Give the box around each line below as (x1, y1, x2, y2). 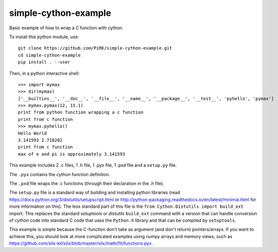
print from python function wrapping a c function (18, 110, 144, 115)
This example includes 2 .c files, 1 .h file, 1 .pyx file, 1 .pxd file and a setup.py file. (9, 162, 177, 168)
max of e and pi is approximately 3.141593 (18, 151, 125, 157)
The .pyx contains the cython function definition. (9, 171, 111, 177)
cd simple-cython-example (18, 52, 81, 58)
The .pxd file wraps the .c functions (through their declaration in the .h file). (9, 180, 165, 186)
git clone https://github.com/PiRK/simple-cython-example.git (18, 45, 172, 51)
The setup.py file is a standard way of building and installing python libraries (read (9, 189, 180, 195)
